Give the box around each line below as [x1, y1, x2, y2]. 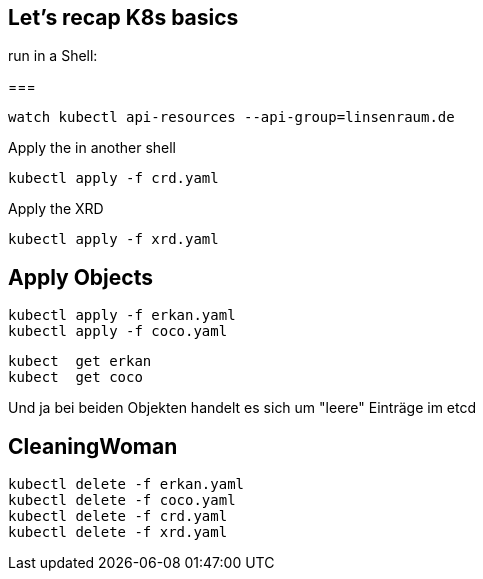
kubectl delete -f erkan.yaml [8, 476, 245, 493]
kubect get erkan [8, 353, 152, 370]
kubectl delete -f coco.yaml [8, 492, 236, 509]
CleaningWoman [8, 433, 178, 459]
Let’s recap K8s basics [8, 5, 239, 30]
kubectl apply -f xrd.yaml [8, 231, 219, 248]
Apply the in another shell [8, 139, 176, 157]
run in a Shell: [8, 47, 98, 65]
